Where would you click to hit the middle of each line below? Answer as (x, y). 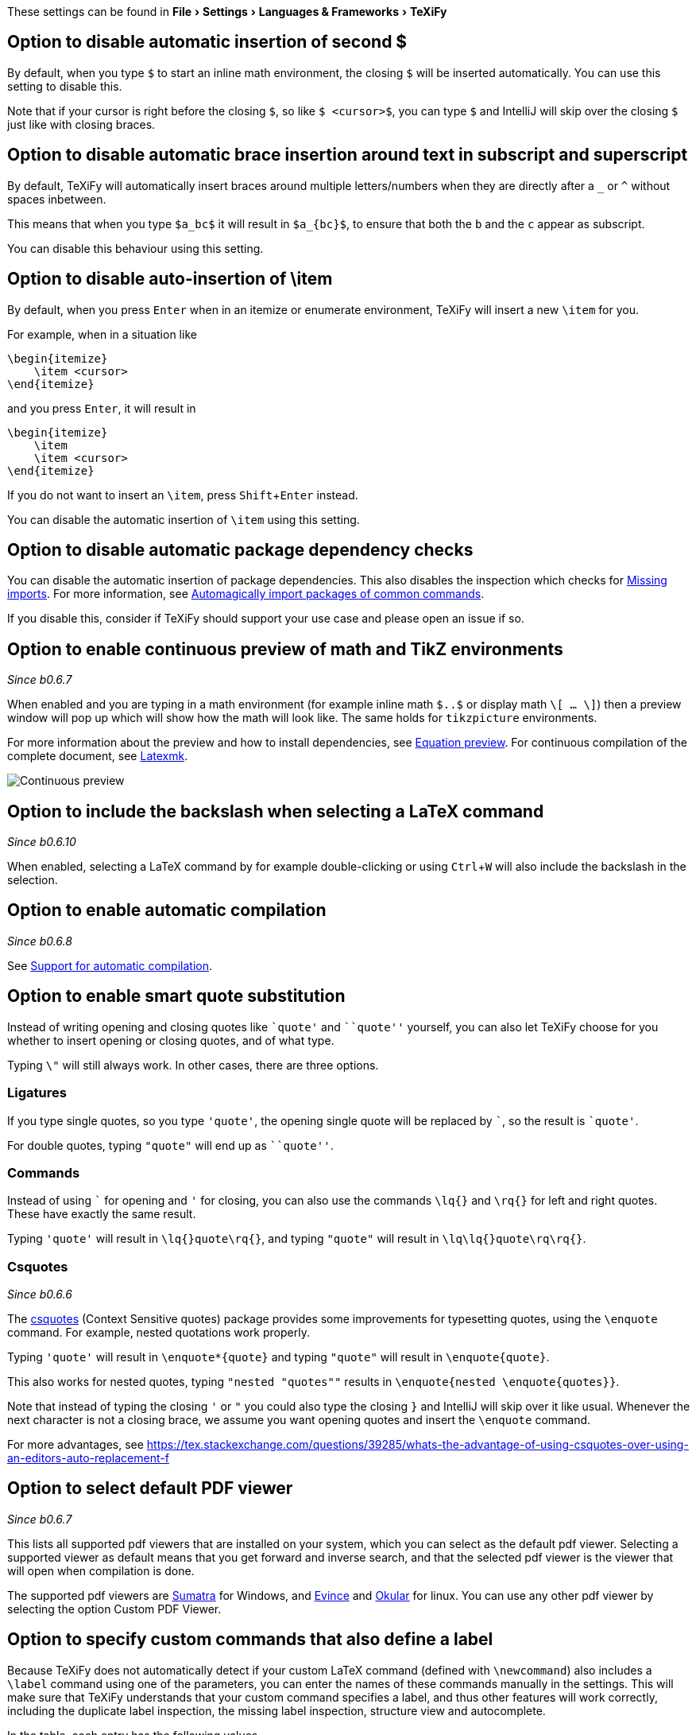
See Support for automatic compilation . (110, 965)
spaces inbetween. (57, 199)
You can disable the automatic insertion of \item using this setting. (184, 519)
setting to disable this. (65, 86)
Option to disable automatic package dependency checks (240, 549)
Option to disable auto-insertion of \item (170, 279)
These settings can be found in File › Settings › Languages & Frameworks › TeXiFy (227, 12)
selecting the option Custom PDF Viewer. (114, 1609)
